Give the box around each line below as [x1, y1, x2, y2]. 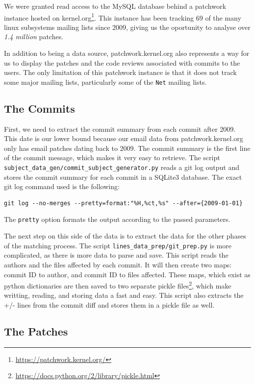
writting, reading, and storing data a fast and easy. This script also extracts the [4, 290, 244, 300]
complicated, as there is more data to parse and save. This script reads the [4, 250, 229, 260]
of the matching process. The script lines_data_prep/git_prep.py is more [4, 240, 231, 250]
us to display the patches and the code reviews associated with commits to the [4, 57, 240, 68]
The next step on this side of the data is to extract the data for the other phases [4, 231, 246, 241]
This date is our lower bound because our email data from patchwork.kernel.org [4, 133, 243, 144]
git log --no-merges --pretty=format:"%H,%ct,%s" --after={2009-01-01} [4, 199, 243, 207]
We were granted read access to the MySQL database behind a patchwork [4, 1, 226, 11]
